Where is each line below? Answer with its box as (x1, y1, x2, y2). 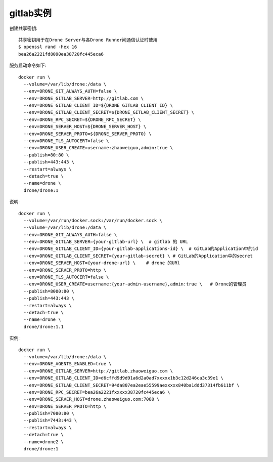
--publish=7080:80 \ (23, 410, 75, 416)
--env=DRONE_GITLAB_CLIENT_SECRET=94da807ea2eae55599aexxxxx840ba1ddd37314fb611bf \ (23, 382, 240, 388)
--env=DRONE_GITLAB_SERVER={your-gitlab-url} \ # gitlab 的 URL (23, 239, 188, 245)
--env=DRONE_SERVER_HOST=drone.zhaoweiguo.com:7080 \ (23, 396, 160, 402)
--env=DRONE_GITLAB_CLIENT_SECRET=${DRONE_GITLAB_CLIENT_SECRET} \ (23, 109, 195, 115)
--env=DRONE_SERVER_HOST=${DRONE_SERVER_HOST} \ (23, 124, 147, 130)
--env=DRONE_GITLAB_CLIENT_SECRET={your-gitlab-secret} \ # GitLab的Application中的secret (23, 253, 253, 259)
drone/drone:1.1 (23, 324, 64, 329)
